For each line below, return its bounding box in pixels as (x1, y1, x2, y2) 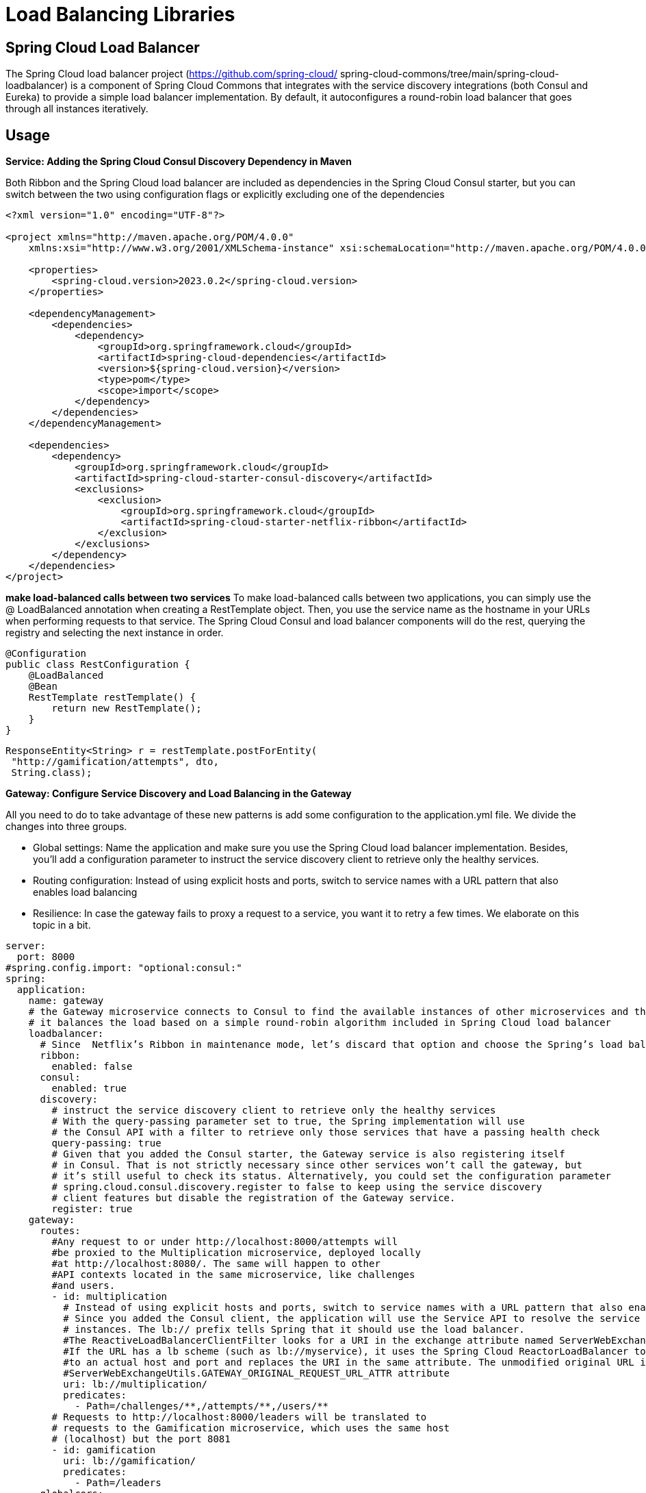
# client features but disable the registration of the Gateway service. (51, 1192, 456, 1204)
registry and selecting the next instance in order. (5, 627, 224, 639)
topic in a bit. (33, 919, 91, 931)
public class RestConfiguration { (5, 659, 190, 670)
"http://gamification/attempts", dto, (11, 756, 219, 768)
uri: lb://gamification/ (63, 1455, 196, 1467)
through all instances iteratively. (5, 103, 148, 115)
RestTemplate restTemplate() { (28, 692, 196, 703)
